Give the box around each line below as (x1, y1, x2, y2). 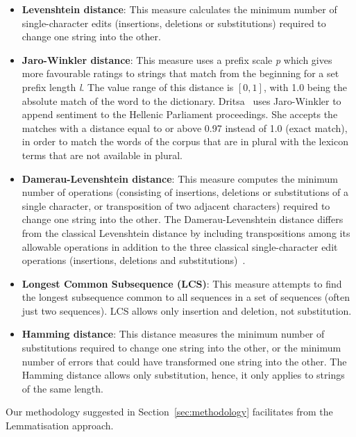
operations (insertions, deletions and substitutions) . (22, 253, 246, 267)
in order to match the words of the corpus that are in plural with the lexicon (22, 134, 348, 149)
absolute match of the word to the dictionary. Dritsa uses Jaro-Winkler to (22, 93, 341, 108)
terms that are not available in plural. (22, 147, 183, 162)
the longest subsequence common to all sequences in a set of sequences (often (22, 290, 350, 304)
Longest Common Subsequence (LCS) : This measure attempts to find (22, 276, 342, 290)
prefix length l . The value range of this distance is (22, 79, 234, 94)
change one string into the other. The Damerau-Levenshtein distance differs (22, 212, 344, 226)
